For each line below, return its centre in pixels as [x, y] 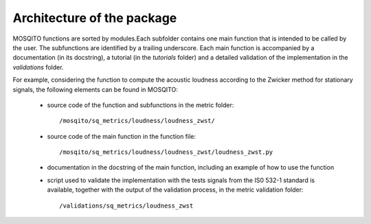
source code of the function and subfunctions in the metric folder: [140, 105]
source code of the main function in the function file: [121, 136]
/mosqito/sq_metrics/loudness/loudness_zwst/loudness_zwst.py [166, 152]
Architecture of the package [95, 18]
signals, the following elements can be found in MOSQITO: [95, 89]
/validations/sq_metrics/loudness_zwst [126, 205]
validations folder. [38, 67]
